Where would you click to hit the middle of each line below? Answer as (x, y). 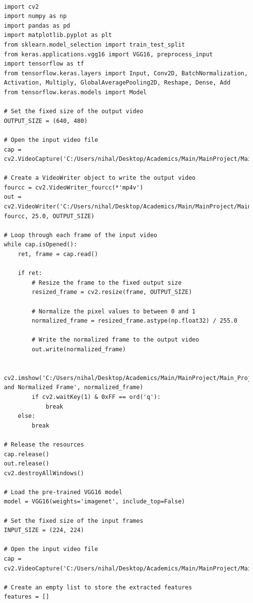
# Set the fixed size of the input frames (74, 521)
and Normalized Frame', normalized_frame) (74, 388)
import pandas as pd (37, 26)
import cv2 (21, 7)
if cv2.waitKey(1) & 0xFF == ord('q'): (96, 397)
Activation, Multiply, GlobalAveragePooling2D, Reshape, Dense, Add (117, 83)
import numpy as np (35, 16)
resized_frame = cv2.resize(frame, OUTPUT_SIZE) (112, 292)
